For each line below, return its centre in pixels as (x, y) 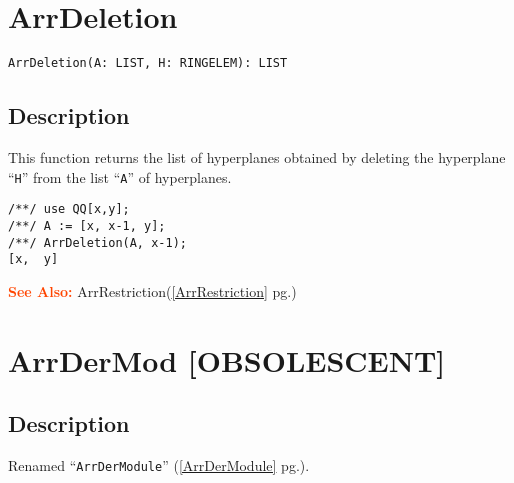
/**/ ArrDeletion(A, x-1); (97, 242)
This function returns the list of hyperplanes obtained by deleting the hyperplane (257, 156)
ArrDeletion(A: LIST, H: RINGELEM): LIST (148, 63)
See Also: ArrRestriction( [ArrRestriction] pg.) (152, 290)
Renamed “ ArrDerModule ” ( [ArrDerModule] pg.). (159, 465)
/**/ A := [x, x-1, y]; (87, 225)
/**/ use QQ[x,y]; (69, 209)
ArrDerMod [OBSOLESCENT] (227, 359)
